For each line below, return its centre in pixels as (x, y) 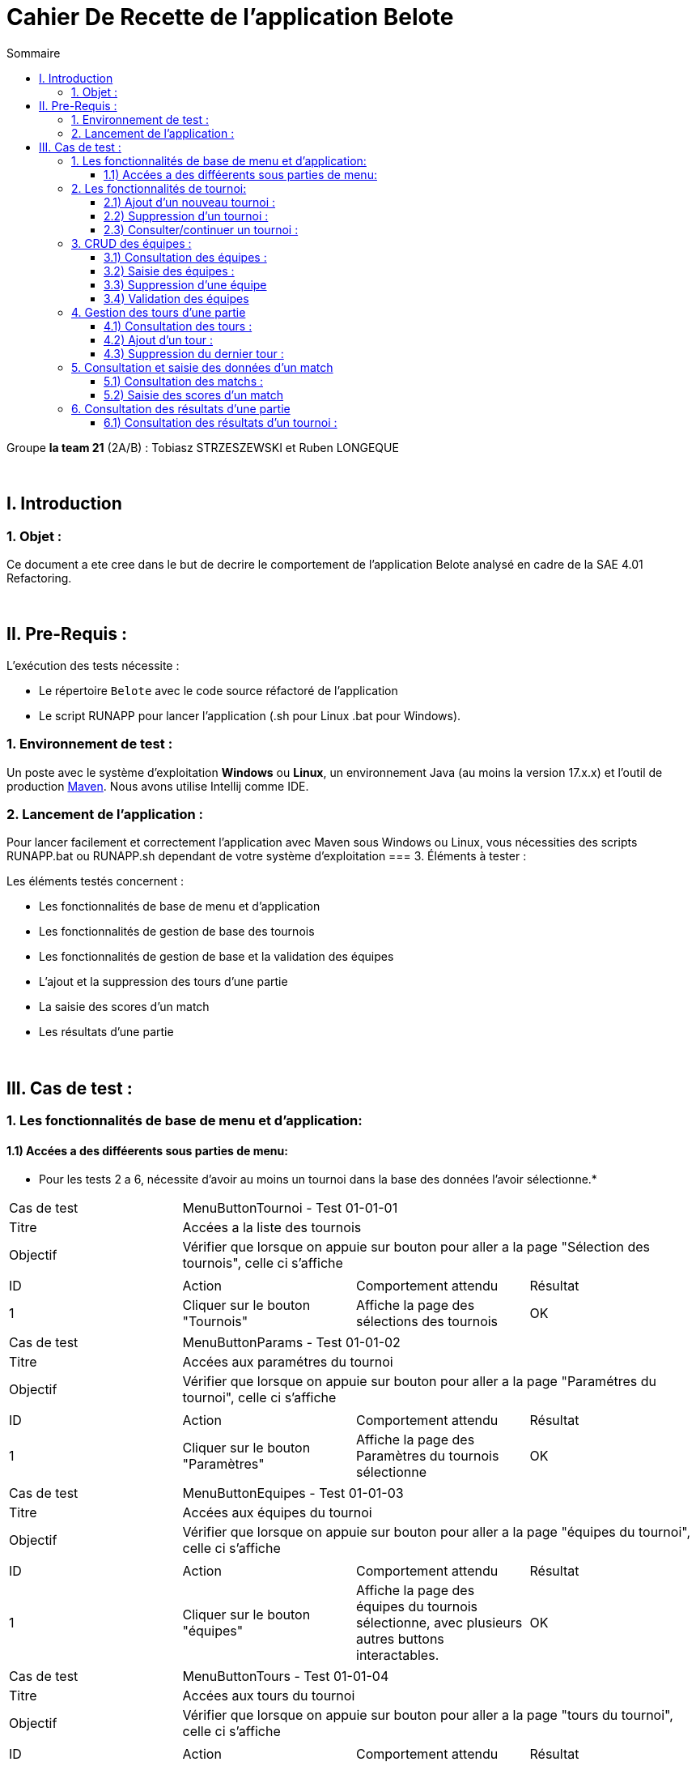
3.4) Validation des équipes (176, 298)
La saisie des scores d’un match (124, 1007)
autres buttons (400, 1639)
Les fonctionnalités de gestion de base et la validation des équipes (216, 957)
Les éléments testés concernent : (95, 881)
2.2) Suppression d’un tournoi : (186, 215)
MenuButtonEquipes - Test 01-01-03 (293, 1493)
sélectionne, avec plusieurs (439, 1623)
